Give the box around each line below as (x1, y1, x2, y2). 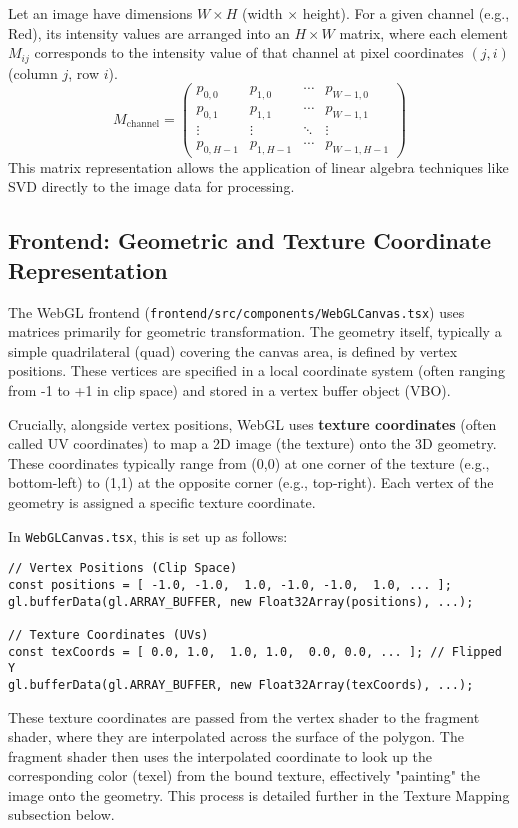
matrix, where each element (339, 22, 508, 43)
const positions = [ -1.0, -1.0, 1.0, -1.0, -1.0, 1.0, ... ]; (8, 577, 452, 592)
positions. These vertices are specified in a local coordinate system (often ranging (8, 360, 505, 381)
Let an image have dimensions (8, 3, 193, 23)
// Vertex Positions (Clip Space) (8, 561, 238, 576)
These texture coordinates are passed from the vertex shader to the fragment (8, 706, 480, 727)
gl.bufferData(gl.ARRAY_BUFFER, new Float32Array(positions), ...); (8, 594, 474, 609)
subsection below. (8, 804, 115, 825)
